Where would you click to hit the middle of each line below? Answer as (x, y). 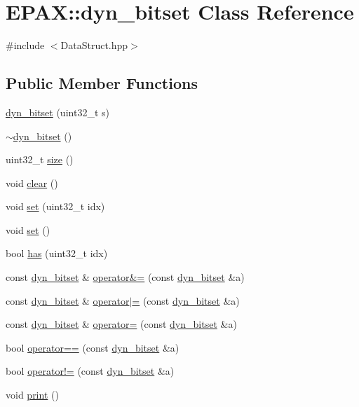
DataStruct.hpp (94, 45)
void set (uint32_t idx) (55, 206)
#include (25, 45)
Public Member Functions (102, 83)
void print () (32, 395)
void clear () (32, 182)
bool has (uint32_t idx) (57, 253)
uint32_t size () (40, 159)
